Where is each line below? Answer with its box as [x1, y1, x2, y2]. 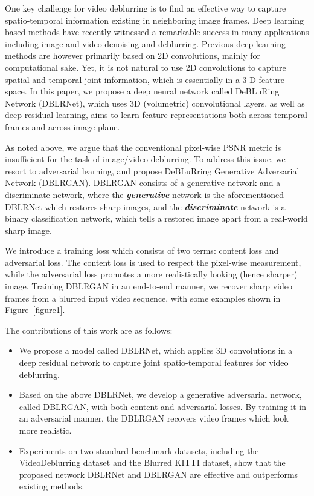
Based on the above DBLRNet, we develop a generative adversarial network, [19, 388, 302, 401]
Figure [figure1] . [5, 303, 65, 316]
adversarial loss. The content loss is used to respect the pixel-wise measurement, [5, 256, 301, 268]
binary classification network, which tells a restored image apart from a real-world [5, 212, 308, 225]
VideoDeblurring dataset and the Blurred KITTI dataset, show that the [19, 456, 286, 469]
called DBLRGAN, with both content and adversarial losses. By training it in [19, 400, 306, 412]
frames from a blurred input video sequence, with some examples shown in [5, 291, 281, 304]
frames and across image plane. [5, 120, 120, 133]
